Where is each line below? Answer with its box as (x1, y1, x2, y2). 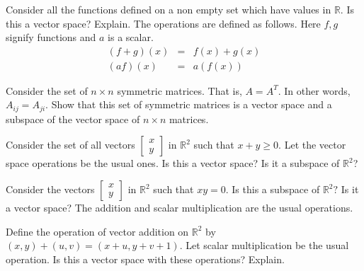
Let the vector (284, 137, 346, 152)
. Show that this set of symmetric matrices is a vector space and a (45, 97, 332, 112)
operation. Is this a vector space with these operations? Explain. (6, 251, 285, 266)
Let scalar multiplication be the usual (186, 238, 349, 253)
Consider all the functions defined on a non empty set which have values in (6, 2, 331, 16)
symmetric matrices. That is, (117, 83, 242, 98)
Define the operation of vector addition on (6, 224, 189, 238)
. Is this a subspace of (225, 182, 320, 197)
